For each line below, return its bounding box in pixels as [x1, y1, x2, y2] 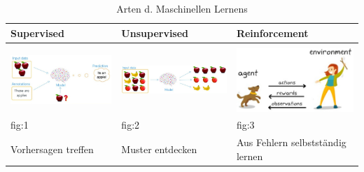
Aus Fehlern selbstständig [236, 135, 346, 150]
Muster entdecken [121, 141, 197, 156]
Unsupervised [121, 25, 189, 40]
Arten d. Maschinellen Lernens [116, 1, 248, 15]
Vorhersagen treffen [10, 141, 94, 156]
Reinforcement [236, 25, 309, 40]
